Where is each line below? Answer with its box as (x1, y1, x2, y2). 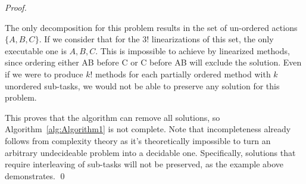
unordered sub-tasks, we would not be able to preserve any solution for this (5, 79, 280, 92)
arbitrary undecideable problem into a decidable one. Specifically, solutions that (5, 146, 296, 158)
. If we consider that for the (39, 33, 140, 45)
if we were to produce (5, 67, 83, 80)
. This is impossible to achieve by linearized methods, (95, 44, 290, 57)
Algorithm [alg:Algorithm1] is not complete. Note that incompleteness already (5, 123, 291, 135)
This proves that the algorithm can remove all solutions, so (5, 111, 220, 123)
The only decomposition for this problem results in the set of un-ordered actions (5, 21, 298, 33)
